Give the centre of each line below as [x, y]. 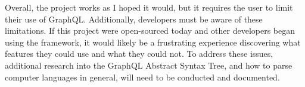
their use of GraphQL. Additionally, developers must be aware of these [134, 19]
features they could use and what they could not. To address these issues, [139, 54]
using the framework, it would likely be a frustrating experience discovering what [153, 42]
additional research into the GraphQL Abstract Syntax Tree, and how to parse [149, 65]
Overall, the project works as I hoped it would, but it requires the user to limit [149, 7]
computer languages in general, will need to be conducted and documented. [142, 77]
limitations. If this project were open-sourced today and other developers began [150, 30]
